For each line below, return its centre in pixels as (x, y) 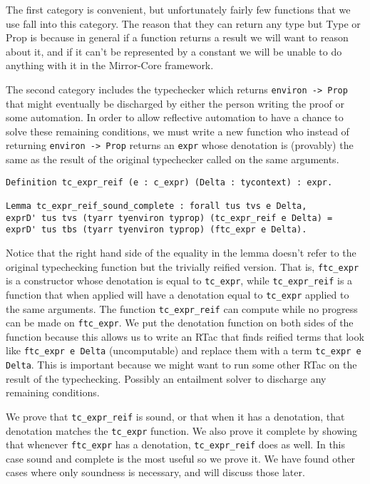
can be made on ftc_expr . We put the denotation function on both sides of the (180, 323)
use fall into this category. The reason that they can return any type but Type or (183, 23)
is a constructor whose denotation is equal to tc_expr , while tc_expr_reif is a (179, 280)
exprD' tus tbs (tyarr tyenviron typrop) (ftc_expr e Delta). (156, 230)
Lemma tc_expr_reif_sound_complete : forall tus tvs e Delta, (156, 206)
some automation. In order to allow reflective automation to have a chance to (175, 117)
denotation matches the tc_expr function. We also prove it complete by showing (181, 430)
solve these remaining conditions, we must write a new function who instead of (178, 131)
